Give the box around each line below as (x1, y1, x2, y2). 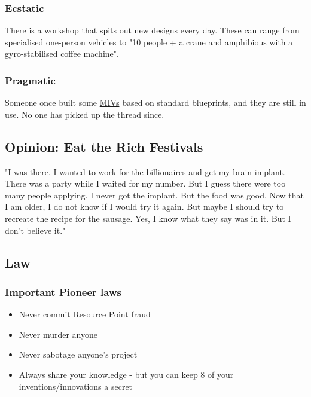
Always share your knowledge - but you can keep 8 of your (19, 368, 234, 380)
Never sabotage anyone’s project (19, 348, 138, 361)
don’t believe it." (5, 224, 66, 236)
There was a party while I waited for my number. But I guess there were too (5, 177, 286, 190)
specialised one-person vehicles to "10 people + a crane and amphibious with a (5, 35, 293, 48)
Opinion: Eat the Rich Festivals (5, 137, 203, 155)
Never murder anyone (19, 328, 97, 340)
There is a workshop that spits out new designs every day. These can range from (5, 24, 300, 36)
